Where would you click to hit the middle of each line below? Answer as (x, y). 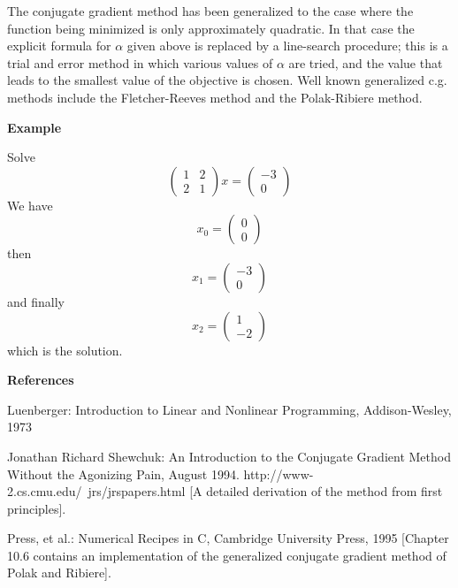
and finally (36, 301)
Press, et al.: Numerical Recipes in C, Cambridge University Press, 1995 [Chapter (228, 538)
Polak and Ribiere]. (59, 573)
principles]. (37, 508)
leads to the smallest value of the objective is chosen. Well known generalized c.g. (227, 80)
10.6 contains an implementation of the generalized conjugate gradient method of (227, 555)
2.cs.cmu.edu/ (45, 491)
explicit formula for (59, 46)
